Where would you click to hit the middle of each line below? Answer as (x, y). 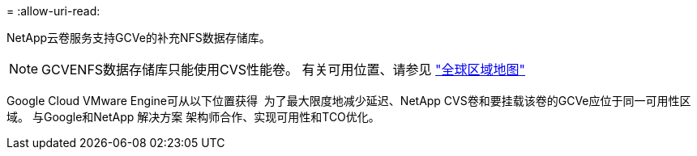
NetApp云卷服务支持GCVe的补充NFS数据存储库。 (139, 38)
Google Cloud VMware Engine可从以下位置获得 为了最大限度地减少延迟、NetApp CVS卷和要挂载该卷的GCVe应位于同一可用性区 (349, 101)
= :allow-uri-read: (53, 11)
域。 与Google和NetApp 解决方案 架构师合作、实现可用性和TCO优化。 (193, 117)
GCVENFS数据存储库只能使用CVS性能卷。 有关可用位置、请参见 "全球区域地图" (284, 70)
